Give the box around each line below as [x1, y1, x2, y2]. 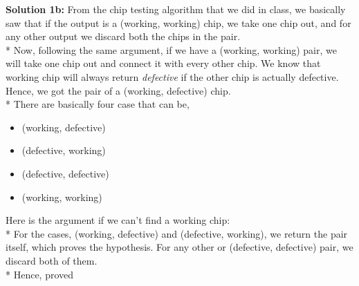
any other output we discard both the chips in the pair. [6, 29, 241, 44]
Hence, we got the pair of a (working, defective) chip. [6, 83, 231, 97]
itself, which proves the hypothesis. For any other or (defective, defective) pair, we [6, 240, 353, 254]
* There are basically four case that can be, [6, 97, 190, 111]
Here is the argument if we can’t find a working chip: [6, 213, 230, 227]
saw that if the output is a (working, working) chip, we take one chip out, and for [6, 15, 351, 30]
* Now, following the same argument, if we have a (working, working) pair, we [6, 42, 337, 57]
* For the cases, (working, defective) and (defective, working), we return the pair [6, 226, 348, 240]
